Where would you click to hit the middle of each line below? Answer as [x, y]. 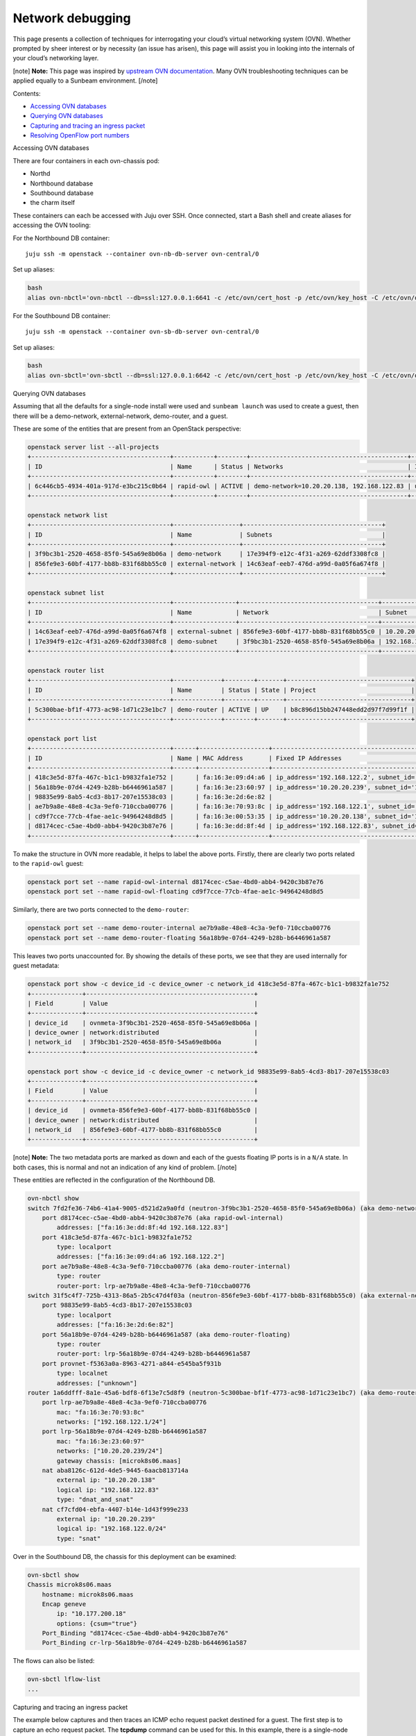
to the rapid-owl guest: [48, 864]
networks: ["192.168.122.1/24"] [111, 1422]
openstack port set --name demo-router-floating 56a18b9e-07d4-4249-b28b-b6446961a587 [179, 938]
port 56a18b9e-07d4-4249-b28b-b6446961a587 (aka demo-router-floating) [166, 1334]
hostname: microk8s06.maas [88, 1594]
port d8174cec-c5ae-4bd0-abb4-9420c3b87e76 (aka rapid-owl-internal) [163, 1218]
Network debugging [72, 18]
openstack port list [62, 738]
